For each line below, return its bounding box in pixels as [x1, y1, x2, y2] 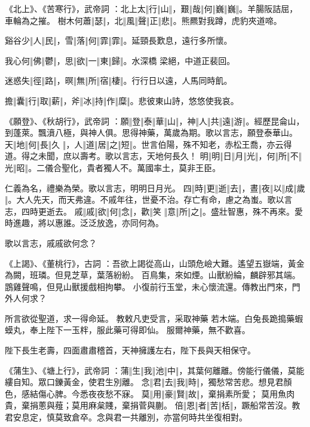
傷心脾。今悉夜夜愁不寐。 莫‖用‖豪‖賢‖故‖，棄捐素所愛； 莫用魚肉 [38, 387, 295, 399]
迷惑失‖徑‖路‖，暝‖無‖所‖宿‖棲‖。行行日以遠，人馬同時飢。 [5, 74, 232, 87]
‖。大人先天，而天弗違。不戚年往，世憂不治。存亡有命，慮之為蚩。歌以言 [5, 193, 293, 206]
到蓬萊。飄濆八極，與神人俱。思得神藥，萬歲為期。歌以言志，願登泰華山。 [5, 126, 297, 139]
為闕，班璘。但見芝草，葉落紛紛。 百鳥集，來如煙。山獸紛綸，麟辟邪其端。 [5, 269, 300, 281]
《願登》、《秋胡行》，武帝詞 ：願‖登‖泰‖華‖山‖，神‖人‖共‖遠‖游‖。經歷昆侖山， [5, 114, 305, 127]
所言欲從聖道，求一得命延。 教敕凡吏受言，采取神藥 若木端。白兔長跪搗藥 [5, 312, 295, 324]
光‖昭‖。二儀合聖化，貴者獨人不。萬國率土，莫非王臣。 [5, 161, 221, 173]
